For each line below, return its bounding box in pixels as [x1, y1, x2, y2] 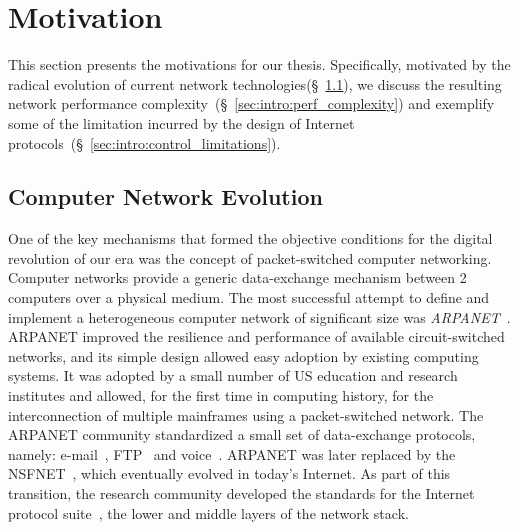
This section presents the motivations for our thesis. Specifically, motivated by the [8, 54, 511, 75]
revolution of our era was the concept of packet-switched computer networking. [8, 247, 492, 268]
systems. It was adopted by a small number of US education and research [8, 365, 458, 386]
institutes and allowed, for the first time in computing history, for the [8, 385, 434, 406]
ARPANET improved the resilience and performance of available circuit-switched [8, 326, 505, 347]
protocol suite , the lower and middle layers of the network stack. [8, 502, 409, 523]
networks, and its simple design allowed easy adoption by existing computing [8, 345, 479, 366]
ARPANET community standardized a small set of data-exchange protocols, [8, 424, 476, 445]
